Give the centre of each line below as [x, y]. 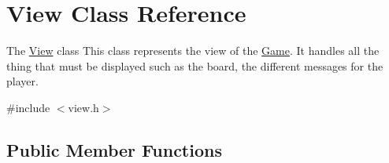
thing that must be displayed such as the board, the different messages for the [195, 65]
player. [22, 81]
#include [28, 107]
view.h [83, 107]
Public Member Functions [114, 149]
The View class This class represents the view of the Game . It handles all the [193, 51]
